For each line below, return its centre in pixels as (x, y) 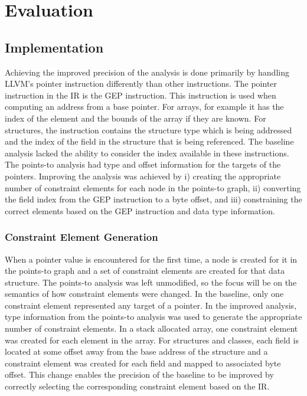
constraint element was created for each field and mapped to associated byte (143, 363)
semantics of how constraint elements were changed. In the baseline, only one (144, 294)
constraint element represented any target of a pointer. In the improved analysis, (151, 305)
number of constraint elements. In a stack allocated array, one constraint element (151, 328)
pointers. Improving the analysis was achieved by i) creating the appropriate (143, 176)
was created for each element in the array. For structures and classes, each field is (152, 340)
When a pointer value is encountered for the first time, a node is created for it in (151, 259)
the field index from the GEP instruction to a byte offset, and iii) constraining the (153, 199)
